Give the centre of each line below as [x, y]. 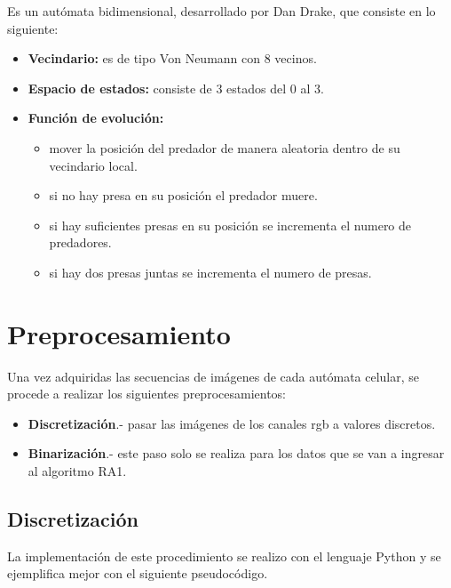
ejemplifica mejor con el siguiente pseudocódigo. [138, 573]
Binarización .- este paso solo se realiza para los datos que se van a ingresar [236, 453]
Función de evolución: [96, 118]
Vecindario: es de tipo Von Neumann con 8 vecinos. [172, 58]
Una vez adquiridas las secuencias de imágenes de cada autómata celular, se [214, 376]
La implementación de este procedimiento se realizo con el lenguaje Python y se [224, 556]
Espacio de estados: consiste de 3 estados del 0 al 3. [176, 88]
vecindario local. [93, 165]
